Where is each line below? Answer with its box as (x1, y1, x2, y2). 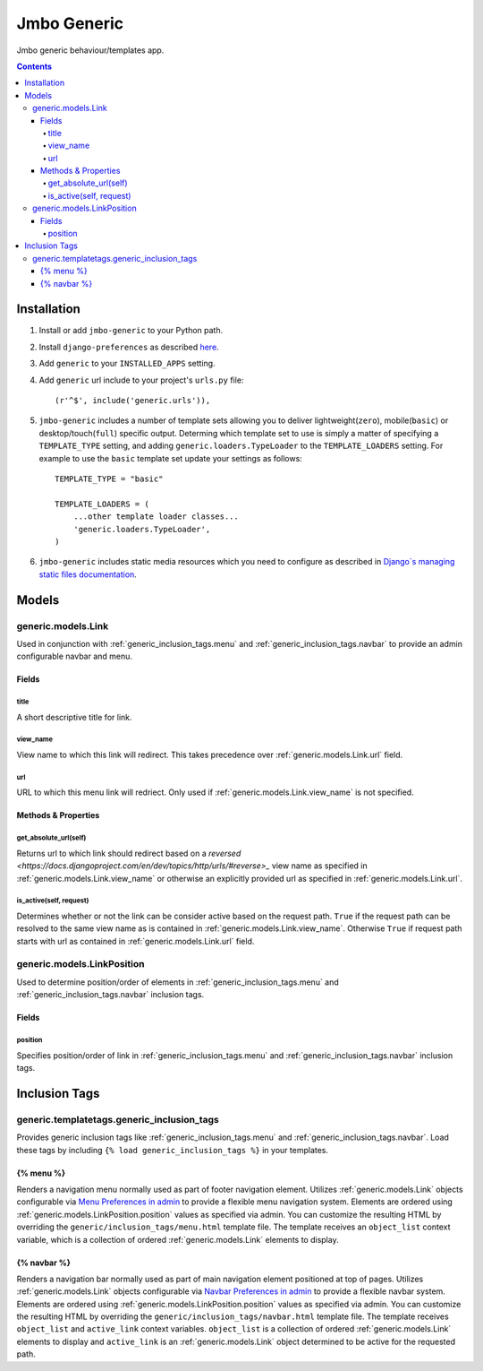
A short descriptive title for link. (16, 711, 133, 722)
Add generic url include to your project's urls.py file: (38, 375, 244, 385)
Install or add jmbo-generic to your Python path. (38, 325, 224, 336)
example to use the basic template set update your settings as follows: (38, 453, 303, 463)
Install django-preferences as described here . (38, 341, 219, 352)
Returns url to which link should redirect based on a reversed (16, 848, 241, 858)
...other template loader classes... (72, 512, 239, 522)
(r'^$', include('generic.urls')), (55, 395, 211, 406)
